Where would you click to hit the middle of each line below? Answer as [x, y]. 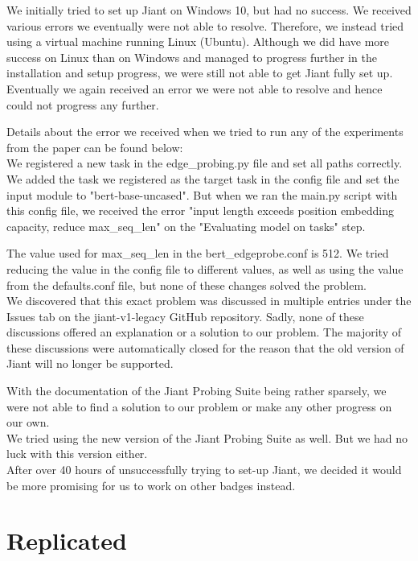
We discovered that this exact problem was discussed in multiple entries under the [209, 301]
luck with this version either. [77, 454]
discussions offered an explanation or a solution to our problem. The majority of [204, 332]
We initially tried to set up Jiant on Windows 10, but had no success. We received [209, 10]
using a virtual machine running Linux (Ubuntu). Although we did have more [198, 41]
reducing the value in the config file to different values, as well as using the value [205, 268]
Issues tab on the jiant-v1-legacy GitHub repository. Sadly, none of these [185, 316]
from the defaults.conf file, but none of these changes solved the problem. [186, 285]
